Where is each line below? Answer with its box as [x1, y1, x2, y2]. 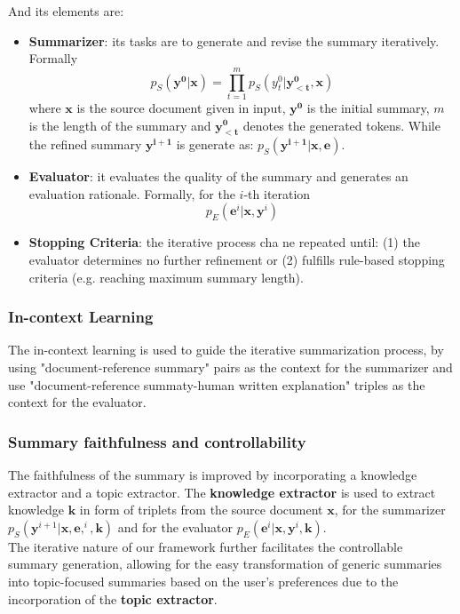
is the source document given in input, [76, 98, 286, 116]
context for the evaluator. [8, 393, 147, 411]
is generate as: [176, 135, 254, 154]
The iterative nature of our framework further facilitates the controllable [8, 537, 403, 555]
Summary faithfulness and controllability [8, 430, 306, 452]
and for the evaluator [117, 517, 233, 536]
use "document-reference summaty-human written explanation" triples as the [8, 375, 425, 394]
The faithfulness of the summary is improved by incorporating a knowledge [8, 466, 417, 484]
